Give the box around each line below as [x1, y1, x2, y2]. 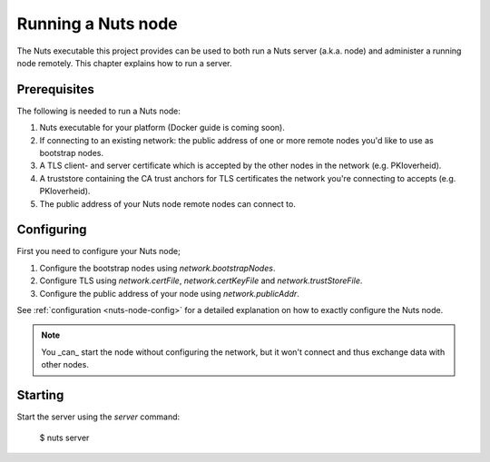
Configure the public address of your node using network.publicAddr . [39, 288, 299, 299]
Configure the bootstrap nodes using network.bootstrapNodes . [39, 262, 276, 273]
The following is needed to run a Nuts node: [16, 105, 181, 116]
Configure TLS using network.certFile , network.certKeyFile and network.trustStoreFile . [39, 275, 363, 286]
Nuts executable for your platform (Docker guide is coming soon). [39, 123, 285, 133]
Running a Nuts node [16, 14, 178, 34]
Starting [16, 388, 64, 403]
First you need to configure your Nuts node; [16, 246, 181, 257]
